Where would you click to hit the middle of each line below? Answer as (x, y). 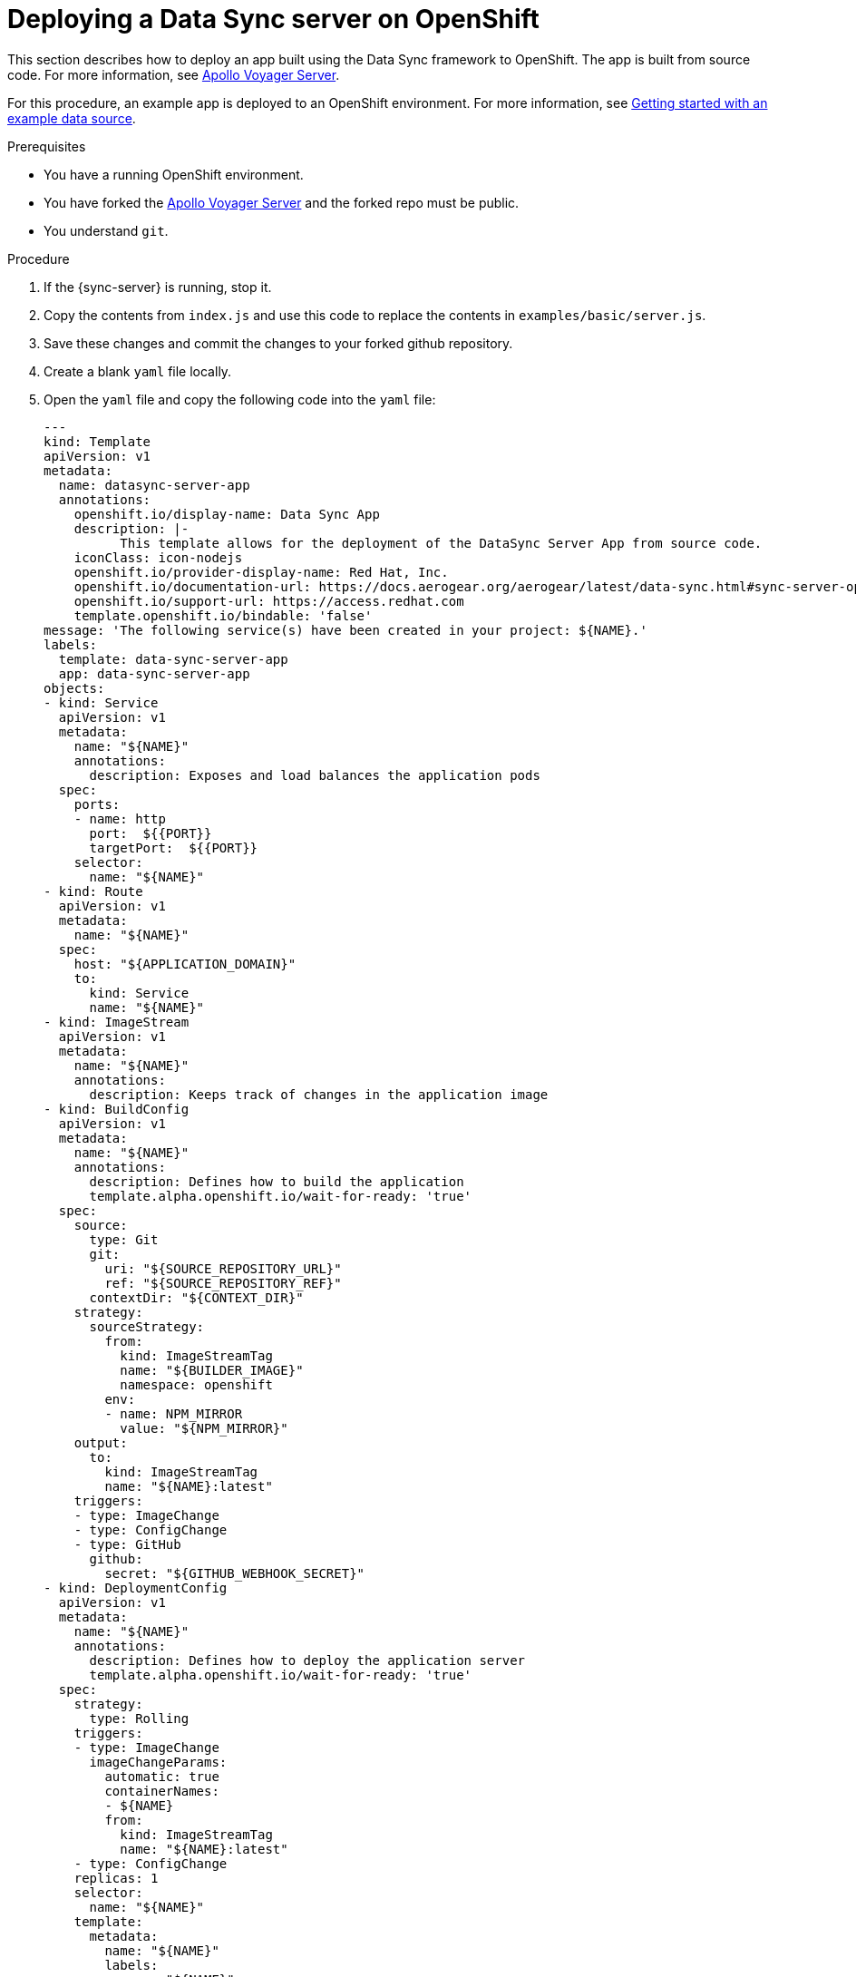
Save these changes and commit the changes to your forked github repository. (278, 343)
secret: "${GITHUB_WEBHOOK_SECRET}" (235, 1573)
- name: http (120, 818)
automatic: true (162, 1776)
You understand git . (106, 230)
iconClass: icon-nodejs (158, 557)
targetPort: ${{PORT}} (174, 847)
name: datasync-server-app (154, 485)
